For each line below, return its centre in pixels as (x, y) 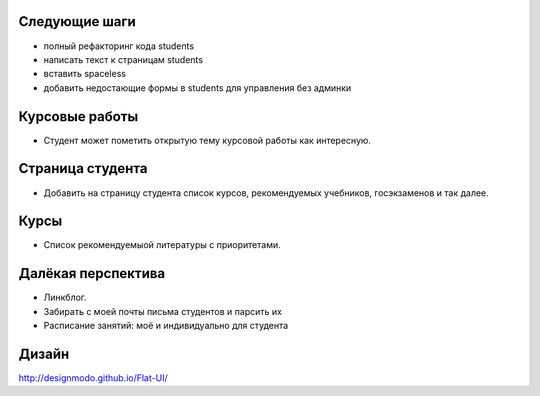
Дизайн (44, 353)
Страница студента (83, 168)
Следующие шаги (77, 21)
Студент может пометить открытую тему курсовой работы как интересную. (207, 140)
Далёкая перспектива (92, 273)
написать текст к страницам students (123, 59)
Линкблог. (65, 297)
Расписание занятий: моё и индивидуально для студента (166, 326)
